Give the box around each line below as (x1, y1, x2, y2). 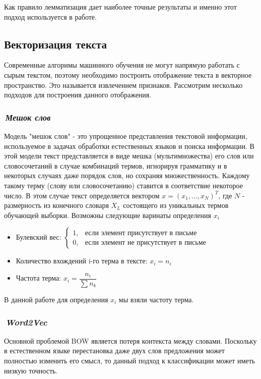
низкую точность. (4, 365, 58, 375)
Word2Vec (5, 315, 47, 328)
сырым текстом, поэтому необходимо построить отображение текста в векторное (4, 69, 252, 80)
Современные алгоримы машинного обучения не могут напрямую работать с (4, 60, 240, 70)
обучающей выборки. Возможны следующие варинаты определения (4, 209, 211, 220)
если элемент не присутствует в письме (85, 239, 206, 246)
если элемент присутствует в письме (85, 229, 197, 237)
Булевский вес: (16, 232, 61, 242)
